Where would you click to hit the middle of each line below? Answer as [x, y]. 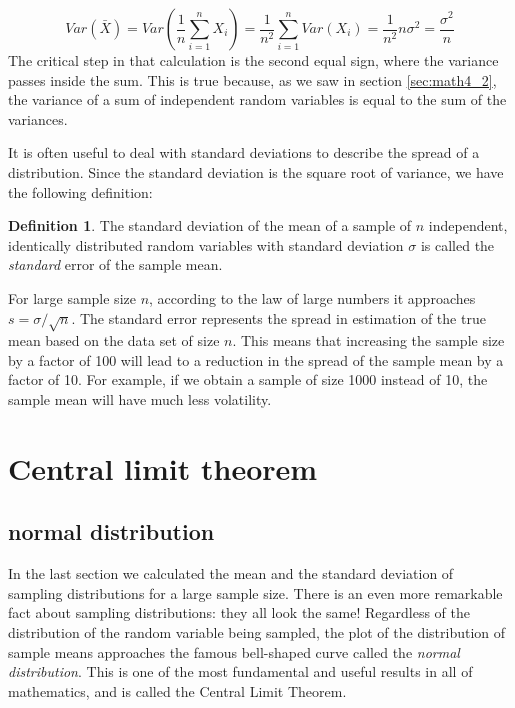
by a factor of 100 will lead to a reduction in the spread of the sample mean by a [256, 359]
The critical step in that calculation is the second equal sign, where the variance [253, 60]
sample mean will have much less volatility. [140, 399]
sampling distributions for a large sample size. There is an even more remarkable [255, 592]
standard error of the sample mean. [115, 264]
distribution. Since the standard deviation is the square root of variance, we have [256, 171]
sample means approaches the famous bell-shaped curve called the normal [234, 651]
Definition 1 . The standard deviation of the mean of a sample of [210, 225]
